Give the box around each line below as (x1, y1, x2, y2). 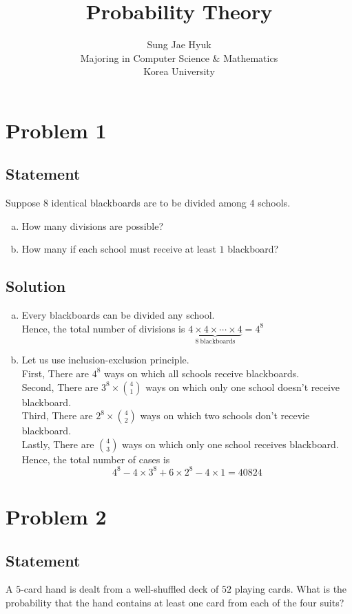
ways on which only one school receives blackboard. (122, 436, 339, 451)
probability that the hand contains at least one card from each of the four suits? (6, 595, 344, 609)
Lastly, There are (21, 436, 94, 451)
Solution (6, 275, 66, 297)
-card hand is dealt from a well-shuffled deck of (21, 582, 219, 596)
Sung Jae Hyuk (147, 37, 211, 52)
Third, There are (21, 408, 93, 423)
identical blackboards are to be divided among (51, 195, 247, 210)
